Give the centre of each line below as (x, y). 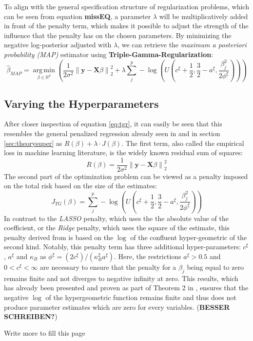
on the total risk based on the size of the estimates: (80, 186)
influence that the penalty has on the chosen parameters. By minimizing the (118, 35)
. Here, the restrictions (148, 256)
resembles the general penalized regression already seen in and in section (112, 133)
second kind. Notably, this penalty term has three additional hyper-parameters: (122, 247)
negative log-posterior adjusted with (58, 45)
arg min (44, 70)
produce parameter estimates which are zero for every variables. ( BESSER (117, 307)
